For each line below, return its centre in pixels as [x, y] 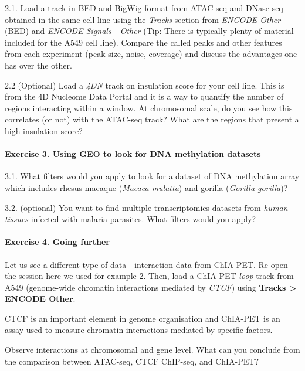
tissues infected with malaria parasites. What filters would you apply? [131, 219]
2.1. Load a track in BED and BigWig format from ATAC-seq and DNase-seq [144, 8]
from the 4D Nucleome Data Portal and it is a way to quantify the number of [144, 96]
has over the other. [38, 65]
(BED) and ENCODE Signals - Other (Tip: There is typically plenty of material [149, 31]
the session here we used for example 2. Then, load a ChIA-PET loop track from [149, 276]
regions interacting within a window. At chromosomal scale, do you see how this [149, 108]
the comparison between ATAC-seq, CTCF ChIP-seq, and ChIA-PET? [132, 361]
